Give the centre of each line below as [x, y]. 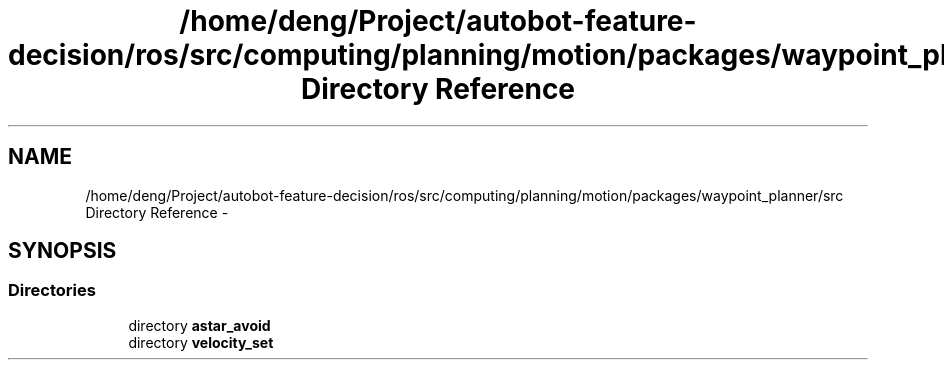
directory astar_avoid [199, 325]
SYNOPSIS [62, 251]
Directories [52, 290]
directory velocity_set [201, 342]
